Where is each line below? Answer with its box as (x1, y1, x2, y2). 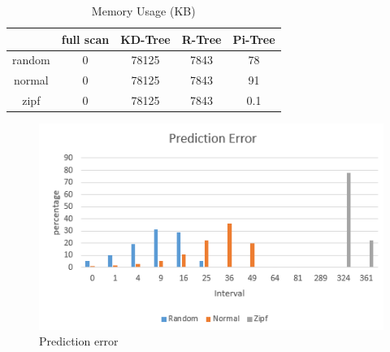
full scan (61, 30, 110, 47)
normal (13, 72, 49, 89)
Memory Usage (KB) (91, 2, 196, 19)
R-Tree (181, 30, 222, 47)
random (12, 51, 50, 68)
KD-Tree (120, 30, 171, 47)
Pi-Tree (232, 30, 275, 47)
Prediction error (39, 332, 119, 350)
